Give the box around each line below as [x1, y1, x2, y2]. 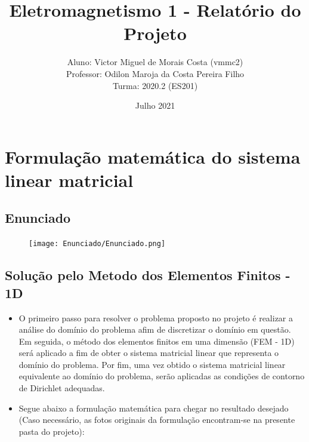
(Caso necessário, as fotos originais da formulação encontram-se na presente [18, 413, 295, 426]
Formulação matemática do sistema [5, 144, 301, 168]
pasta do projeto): [18, 425, 85, 437]
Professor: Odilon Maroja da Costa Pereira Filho [66, 67, 245, 79]
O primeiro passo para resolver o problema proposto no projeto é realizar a [18, 311, 293, 324]
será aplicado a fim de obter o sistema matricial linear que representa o [18, 346, 279, 359]
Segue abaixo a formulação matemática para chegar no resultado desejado [18, 401, 289, 414]
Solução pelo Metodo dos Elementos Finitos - [5, 266, 291, 284]
